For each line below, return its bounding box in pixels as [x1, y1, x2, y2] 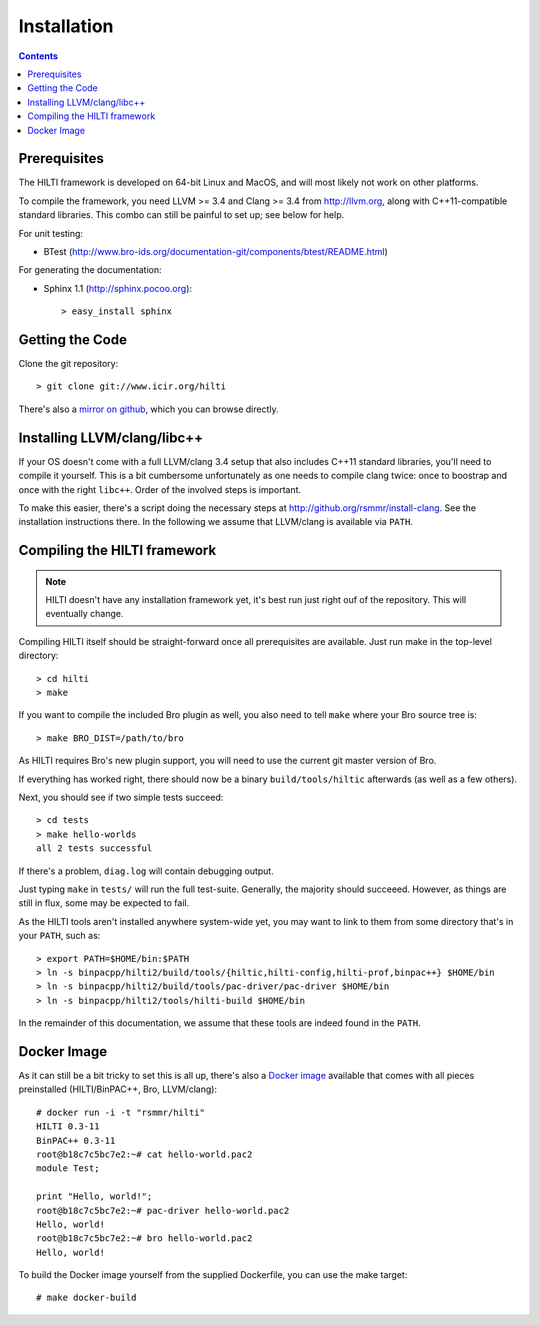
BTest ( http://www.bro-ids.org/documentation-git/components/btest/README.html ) [43, 245, 389, 257]
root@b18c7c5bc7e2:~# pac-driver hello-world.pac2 [36, 1205, 290, 1216]
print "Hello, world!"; [36, 1191, 153, 1202]
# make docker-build [36, 1292, 137, 1304]
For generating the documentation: [18, 264, 162, 276]
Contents [18, 50, 59, 62]
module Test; [36, 1163, 100, 1174]
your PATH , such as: [18, 930, 101, 942]
